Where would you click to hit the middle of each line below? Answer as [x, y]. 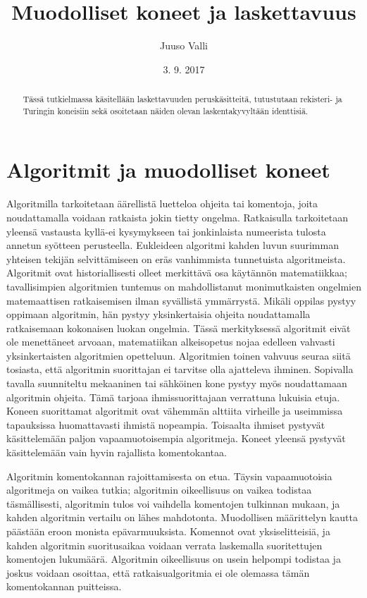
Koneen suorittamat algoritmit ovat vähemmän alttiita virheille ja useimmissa [175, 411]
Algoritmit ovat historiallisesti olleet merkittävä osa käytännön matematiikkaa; [177, 273]
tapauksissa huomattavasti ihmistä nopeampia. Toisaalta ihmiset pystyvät [166, 424]
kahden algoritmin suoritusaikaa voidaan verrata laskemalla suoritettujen [164, 545]
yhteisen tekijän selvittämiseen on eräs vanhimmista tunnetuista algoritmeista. [176, 258]
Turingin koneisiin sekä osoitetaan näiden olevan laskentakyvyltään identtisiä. [166, 110]
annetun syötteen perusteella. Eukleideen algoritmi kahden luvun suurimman [173, 245]
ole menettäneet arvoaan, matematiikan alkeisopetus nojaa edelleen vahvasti [171, 342]
